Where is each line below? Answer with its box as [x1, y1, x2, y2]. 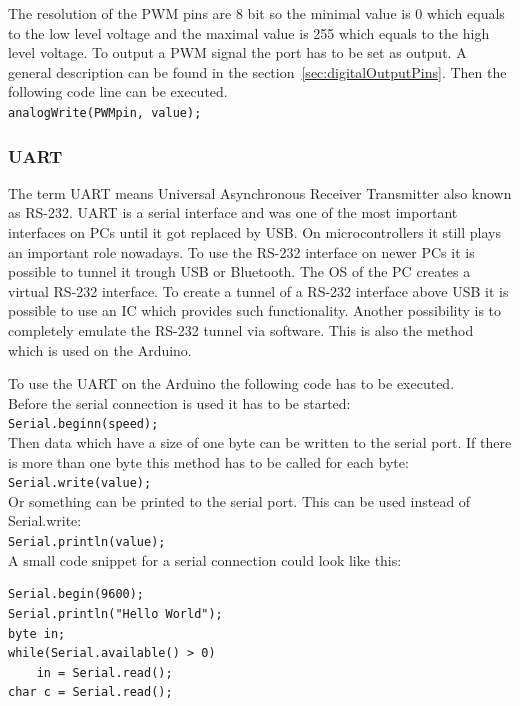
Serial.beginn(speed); [8, 417, 159, 432]
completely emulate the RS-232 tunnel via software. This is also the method [8, 320, 474, 340]
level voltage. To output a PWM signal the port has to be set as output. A [8, 42, 467, 63]
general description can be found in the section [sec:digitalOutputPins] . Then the [8, 61, 507, 82]
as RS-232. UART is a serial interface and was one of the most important [8, 202, 458, 223]
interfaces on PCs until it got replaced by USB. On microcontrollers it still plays [8, 222, 501, 243]
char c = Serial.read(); [8, 685, 173, 700]
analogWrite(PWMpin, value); [8, 105, 202, 120]
